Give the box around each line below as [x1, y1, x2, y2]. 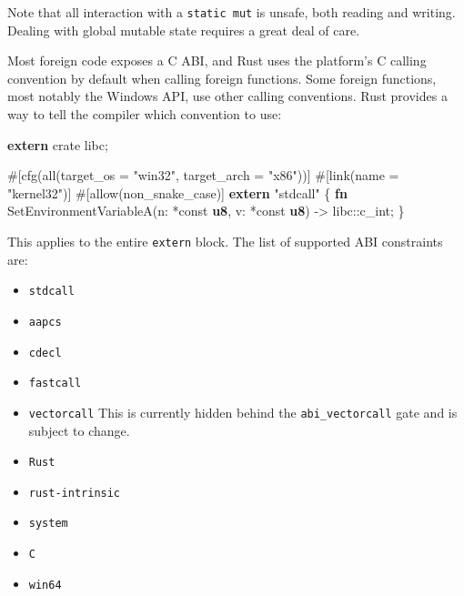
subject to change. [28, 420, 130, 439]
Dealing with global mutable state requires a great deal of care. [7, 20, 360, 39]
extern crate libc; [7, 135, 108, 154]
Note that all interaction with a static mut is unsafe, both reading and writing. [7, 3, 456, 21]
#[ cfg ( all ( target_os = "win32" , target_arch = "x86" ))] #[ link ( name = [7, 166, 399, 185]
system [28, 517, 68, 530]
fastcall [28, 377, 82, 390]
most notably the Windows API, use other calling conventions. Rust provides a [7, 86, 448, 106]
